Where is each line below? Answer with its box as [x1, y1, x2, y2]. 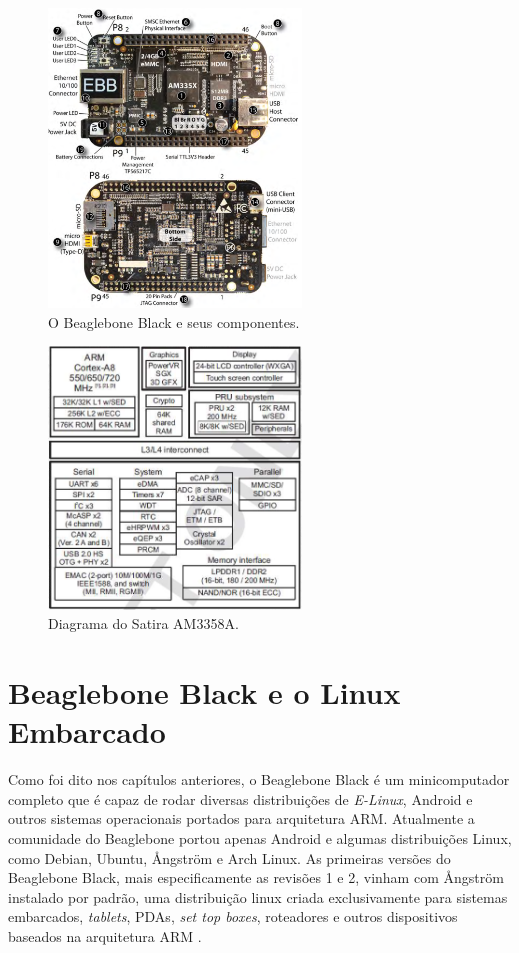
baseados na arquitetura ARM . [8, 925, 202, 946]
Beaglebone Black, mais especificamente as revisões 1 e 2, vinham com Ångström [8, 867, 504, 888]
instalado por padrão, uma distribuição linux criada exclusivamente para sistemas [8, 886, 508, 907]
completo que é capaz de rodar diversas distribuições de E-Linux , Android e [8, 788, 473, 809]
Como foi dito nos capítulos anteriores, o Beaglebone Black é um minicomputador [8, 769, 510, 790]
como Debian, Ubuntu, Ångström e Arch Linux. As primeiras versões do [8, 847, 451, 868]
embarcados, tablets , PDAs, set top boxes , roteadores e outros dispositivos [8, 906, 458, 927]
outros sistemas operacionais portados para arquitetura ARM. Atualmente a [8, 808, 475, 829]
